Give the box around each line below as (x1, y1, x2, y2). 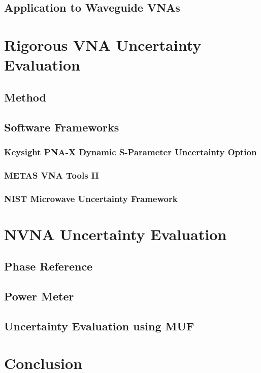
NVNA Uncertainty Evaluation (4, 223, 227, 244)
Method (4, 89, 46, 105)
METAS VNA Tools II (4, 168, 99, 181)
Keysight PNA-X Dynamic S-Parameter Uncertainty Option (4, 145, 257, 158)
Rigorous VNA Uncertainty (4, 34, 202, 55)
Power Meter (4, 288, 74, 303)
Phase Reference (4, 258, 93, 274)
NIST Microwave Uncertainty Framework (4, 192, 178, 205)
